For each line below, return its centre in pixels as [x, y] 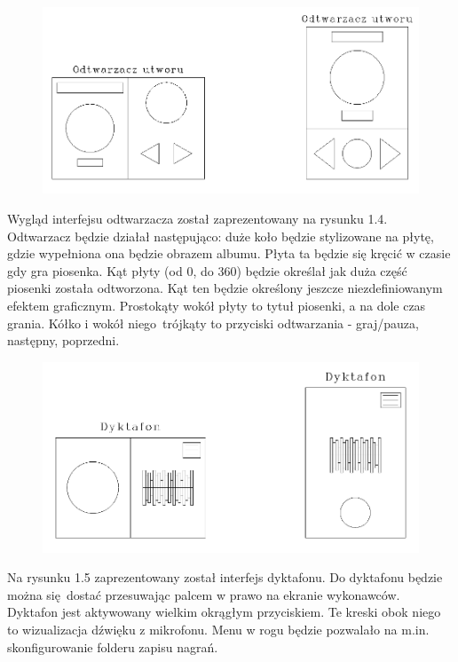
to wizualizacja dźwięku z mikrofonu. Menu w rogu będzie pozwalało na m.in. [218, 630]
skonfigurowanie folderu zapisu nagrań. [113, 646]
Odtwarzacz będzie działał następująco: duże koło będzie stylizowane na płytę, [221, 236]
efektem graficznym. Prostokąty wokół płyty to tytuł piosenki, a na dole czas [217, 305]
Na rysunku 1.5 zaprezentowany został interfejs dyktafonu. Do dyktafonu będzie [225, 577]
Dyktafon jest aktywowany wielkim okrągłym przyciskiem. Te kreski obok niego [224, 612]
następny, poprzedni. [63, 340]
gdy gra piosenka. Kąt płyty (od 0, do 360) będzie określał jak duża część [207, 270]
